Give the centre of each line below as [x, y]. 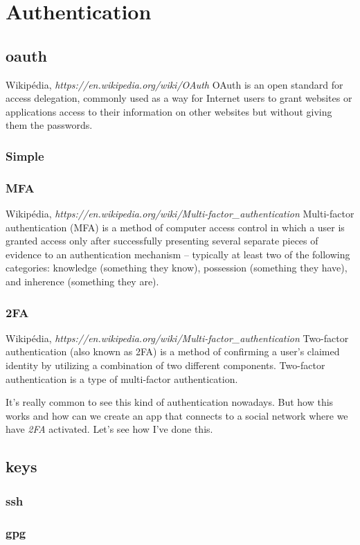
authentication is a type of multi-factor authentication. [122, 378]
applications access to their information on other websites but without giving [169, 111]
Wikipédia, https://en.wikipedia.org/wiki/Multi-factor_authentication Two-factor [177, 338]
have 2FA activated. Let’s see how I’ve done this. [109, 429]
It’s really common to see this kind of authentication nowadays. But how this [170, 402]
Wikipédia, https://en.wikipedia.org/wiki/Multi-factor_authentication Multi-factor [180, 214]
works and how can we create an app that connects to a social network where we [177, 415]
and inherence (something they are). [82, 281]
